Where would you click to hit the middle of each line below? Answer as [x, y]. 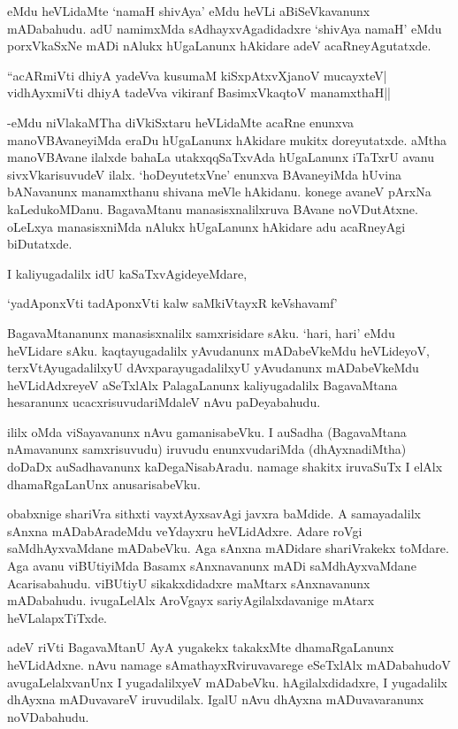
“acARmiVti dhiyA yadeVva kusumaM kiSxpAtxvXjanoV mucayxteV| [197, 75]
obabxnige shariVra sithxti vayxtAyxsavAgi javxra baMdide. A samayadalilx [214, 514]
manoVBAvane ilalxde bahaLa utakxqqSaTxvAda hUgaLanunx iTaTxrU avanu [221, 157]
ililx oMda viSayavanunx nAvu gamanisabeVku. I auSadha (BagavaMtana [207, 431]
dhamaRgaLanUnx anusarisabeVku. [104, 483]
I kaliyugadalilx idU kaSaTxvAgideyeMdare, [127, 273]
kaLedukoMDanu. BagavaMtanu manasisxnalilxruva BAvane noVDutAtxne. [213, 208]
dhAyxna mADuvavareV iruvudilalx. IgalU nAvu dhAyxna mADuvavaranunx [216, 699]
